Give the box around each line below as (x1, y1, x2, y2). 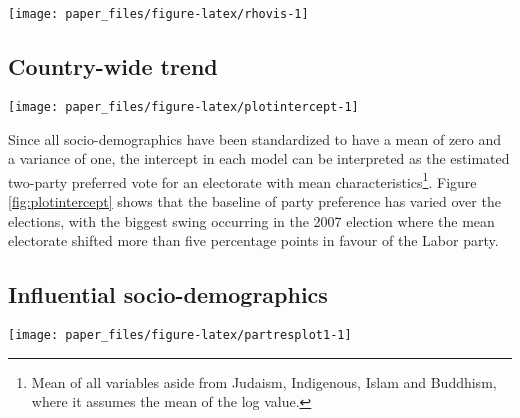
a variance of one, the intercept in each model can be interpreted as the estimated (8, 148, 510, 169)
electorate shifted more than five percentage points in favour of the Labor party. (8, 230, 499, 251)
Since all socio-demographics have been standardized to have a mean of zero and (8, 128, 502, 149)
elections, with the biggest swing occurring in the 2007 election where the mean (8, 210, 495, 231)
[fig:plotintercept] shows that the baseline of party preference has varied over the (8, 190, 501, 211)
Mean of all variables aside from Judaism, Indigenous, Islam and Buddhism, (31, 371, 497, 392)
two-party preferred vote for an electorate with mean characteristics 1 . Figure (8, 168, 477, 192)
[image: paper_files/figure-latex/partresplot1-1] (8, 327, 352, 342)
